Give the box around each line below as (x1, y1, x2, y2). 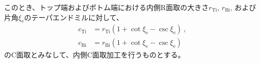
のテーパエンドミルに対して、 (24, 12, 124, 22)
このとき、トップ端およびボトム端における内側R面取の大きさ (4, 2, 209, 12)
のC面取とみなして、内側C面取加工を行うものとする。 (4, 49, 185, 60)
